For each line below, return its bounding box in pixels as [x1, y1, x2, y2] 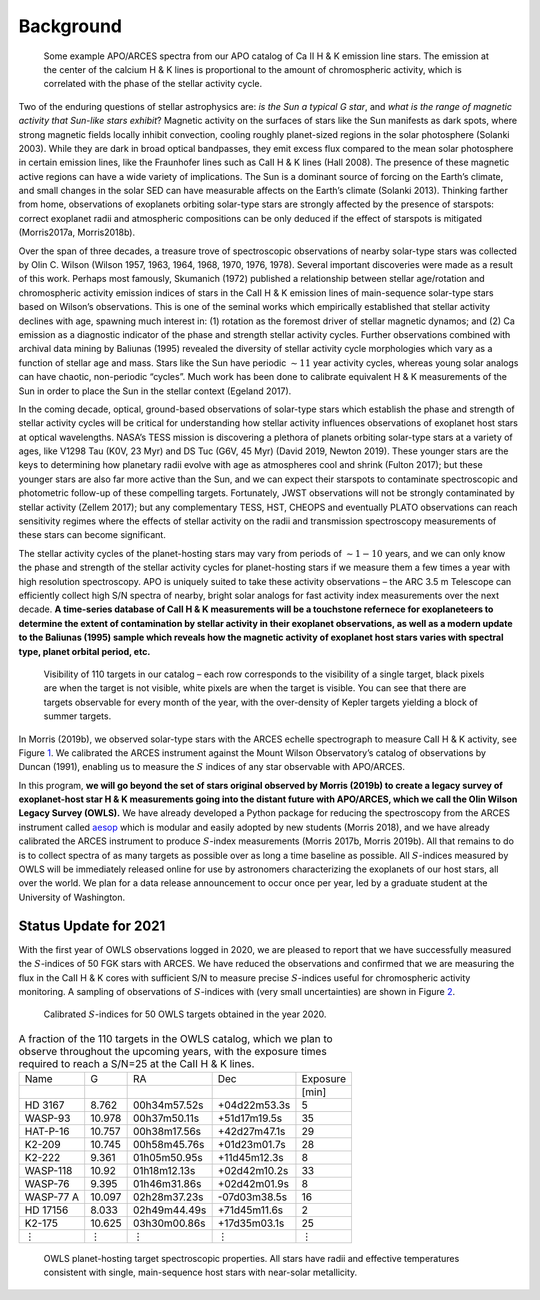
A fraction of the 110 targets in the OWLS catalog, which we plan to [18, 1031, 334, 1045]
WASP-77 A [24, 1190, 80, 1204]
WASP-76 [24, 1177, 70, 1191]
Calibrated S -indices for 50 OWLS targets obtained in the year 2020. [43, 1008, 327, 1020]
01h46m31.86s [132, 1177, 202, 1191]
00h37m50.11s [132, 1111, 200, 1125]
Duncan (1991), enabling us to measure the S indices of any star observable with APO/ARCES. [18, 761, 405, 773]
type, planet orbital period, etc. [18, 645, 151, 657]
